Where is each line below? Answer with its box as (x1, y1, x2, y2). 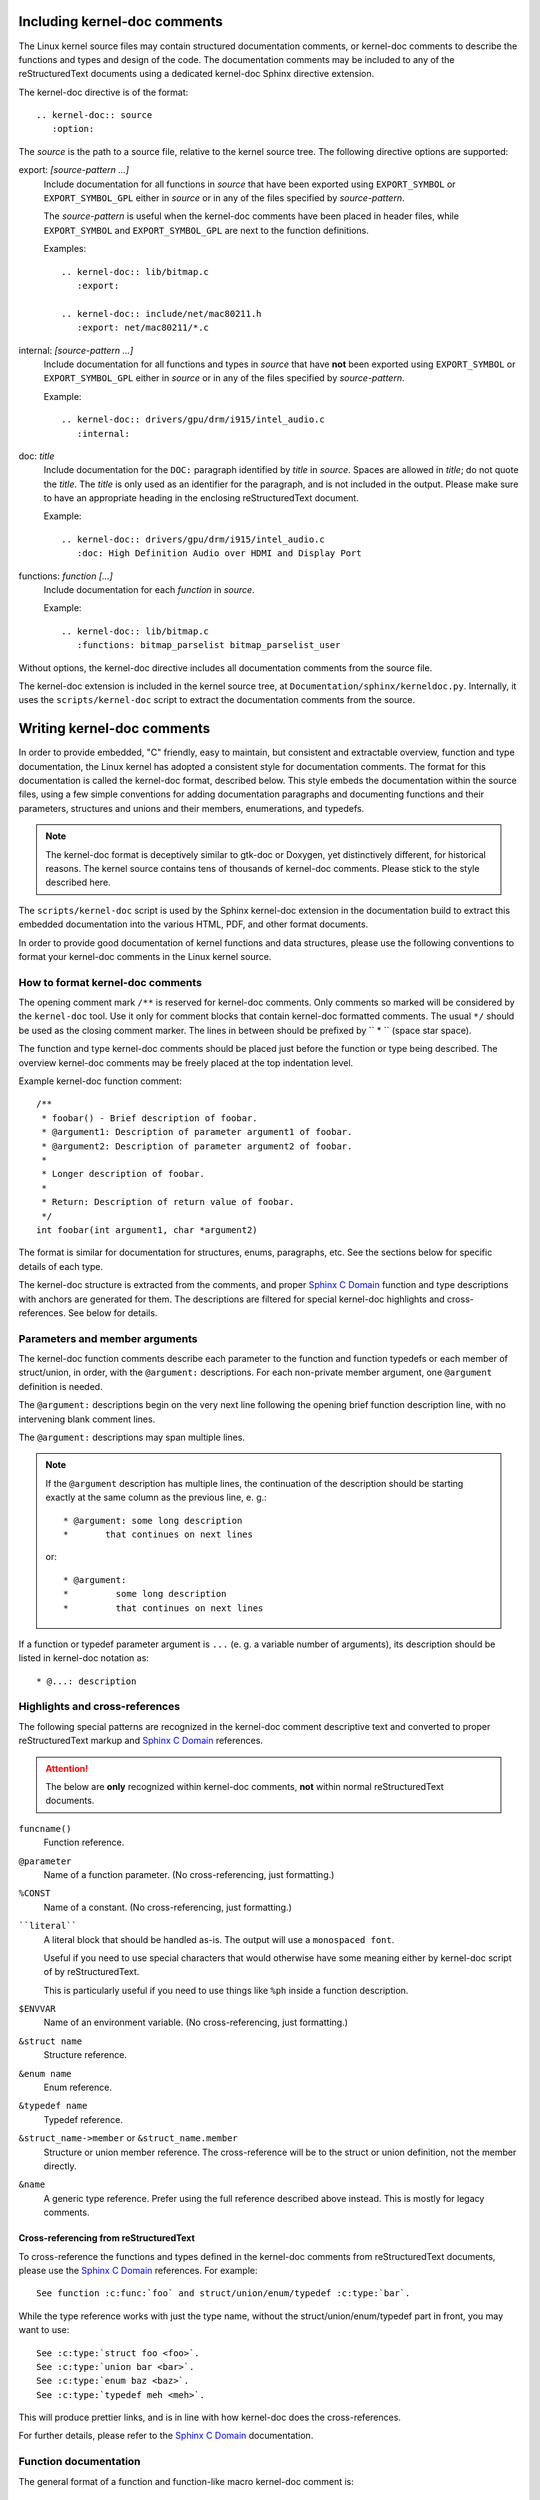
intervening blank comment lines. (18, 1413, 156, 1425)
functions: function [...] (18, 570, 114, 582)
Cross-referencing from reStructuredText (18, 2232, 195, 2244)
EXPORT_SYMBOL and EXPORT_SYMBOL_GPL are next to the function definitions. (43, 224, 370, 236)
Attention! (45, 1762, 89, 1774)
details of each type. (18, 1260, 104, 1272)
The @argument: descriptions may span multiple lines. (18, 1431, 245, 1443)
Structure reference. (43, 2049, 127, 2061)
